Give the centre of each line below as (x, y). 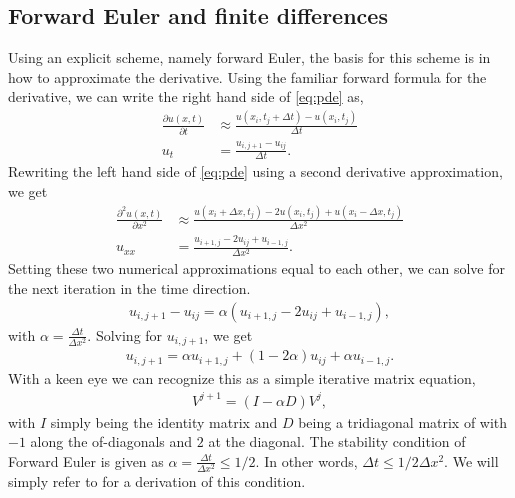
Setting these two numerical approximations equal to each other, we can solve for (256, 268)
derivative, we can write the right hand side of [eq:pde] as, (186, 96)
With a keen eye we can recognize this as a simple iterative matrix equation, (242, 377)
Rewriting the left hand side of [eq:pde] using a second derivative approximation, (255, 171)
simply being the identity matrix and (164, 421)
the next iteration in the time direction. (129, 288)
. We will (471, 460)
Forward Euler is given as (86, 460)
